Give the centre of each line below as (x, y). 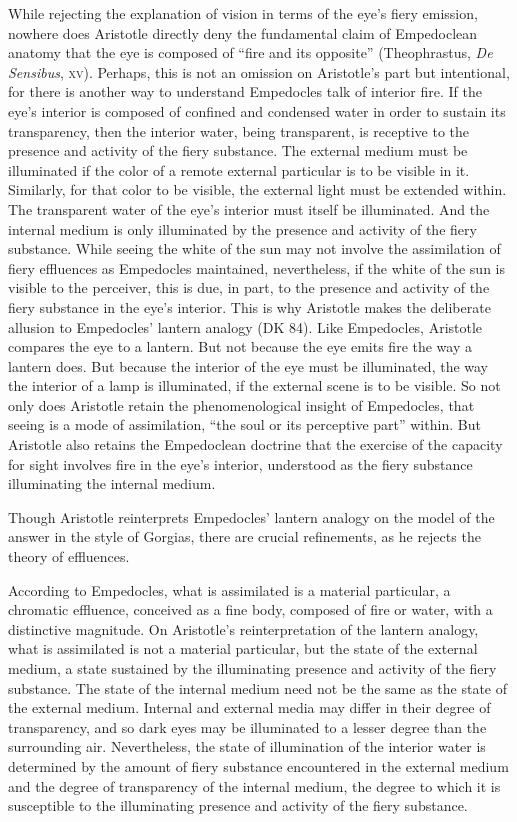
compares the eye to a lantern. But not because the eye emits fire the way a (240, 346)
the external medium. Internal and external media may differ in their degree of (249, 707)
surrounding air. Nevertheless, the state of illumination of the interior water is (247, 746)
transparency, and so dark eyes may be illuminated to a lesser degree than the (247, 726)
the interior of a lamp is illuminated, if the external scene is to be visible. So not (254, 385)
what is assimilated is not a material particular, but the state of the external (243, 648)
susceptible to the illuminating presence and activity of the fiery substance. (238, 805)
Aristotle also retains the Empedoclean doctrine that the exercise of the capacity (255, 444)
